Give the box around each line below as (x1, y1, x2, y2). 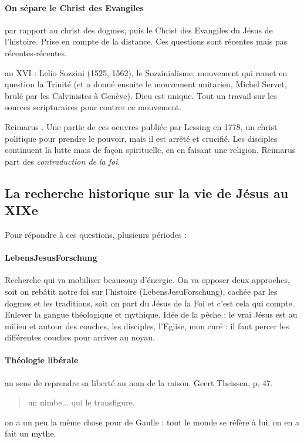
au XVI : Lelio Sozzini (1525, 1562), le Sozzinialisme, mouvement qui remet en (5, 66, 288, 79)
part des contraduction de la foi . (5, 155, 120, 167)
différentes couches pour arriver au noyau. (5, 331, 155, 343)
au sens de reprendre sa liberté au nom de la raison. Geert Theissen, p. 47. (5, 376, 273, 389)
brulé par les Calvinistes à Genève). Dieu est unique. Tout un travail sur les (5, 89, 277, 101)
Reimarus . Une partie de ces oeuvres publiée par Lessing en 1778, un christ (5, 120, 278, 132)
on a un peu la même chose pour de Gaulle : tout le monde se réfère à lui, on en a (5, 415, 299, 428)
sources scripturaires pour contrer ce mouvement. (5, 101, 182, 113)
